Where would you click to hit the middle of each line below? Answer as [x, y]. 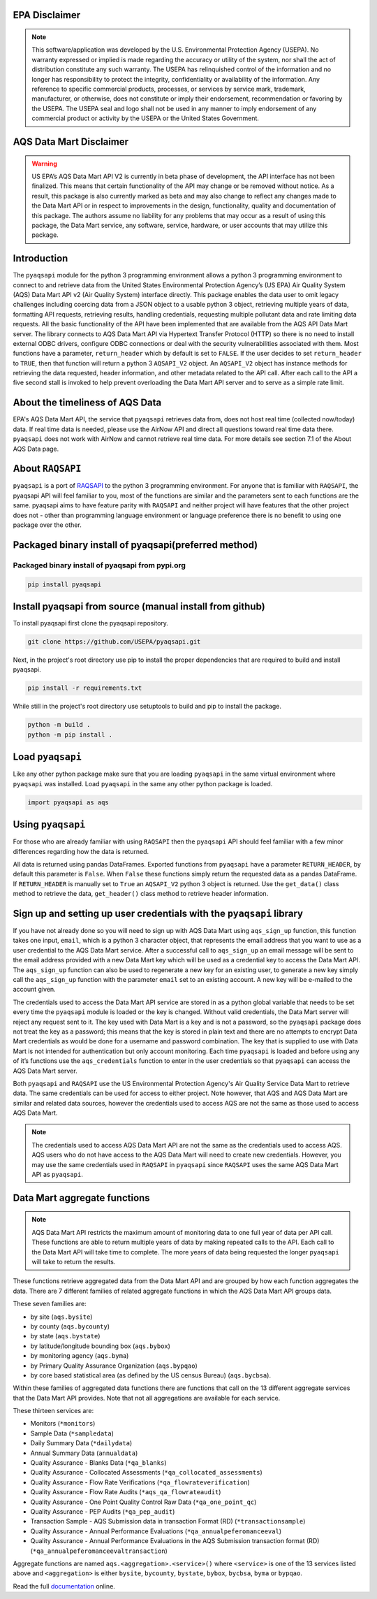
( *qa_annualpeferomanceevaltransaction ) [99, 1551]
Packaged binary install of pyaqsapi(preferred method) [135, 545]
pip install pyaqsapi [65, 584]
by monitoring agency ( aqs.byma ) [80, 1356]
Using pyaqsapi [49, 825]
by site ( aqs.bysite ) [61, 1317]
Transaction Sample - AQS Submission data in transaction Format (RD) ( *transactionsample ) [168, 1521]
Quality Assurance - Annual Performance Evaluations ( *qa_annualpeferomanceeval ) [156, 1531]
